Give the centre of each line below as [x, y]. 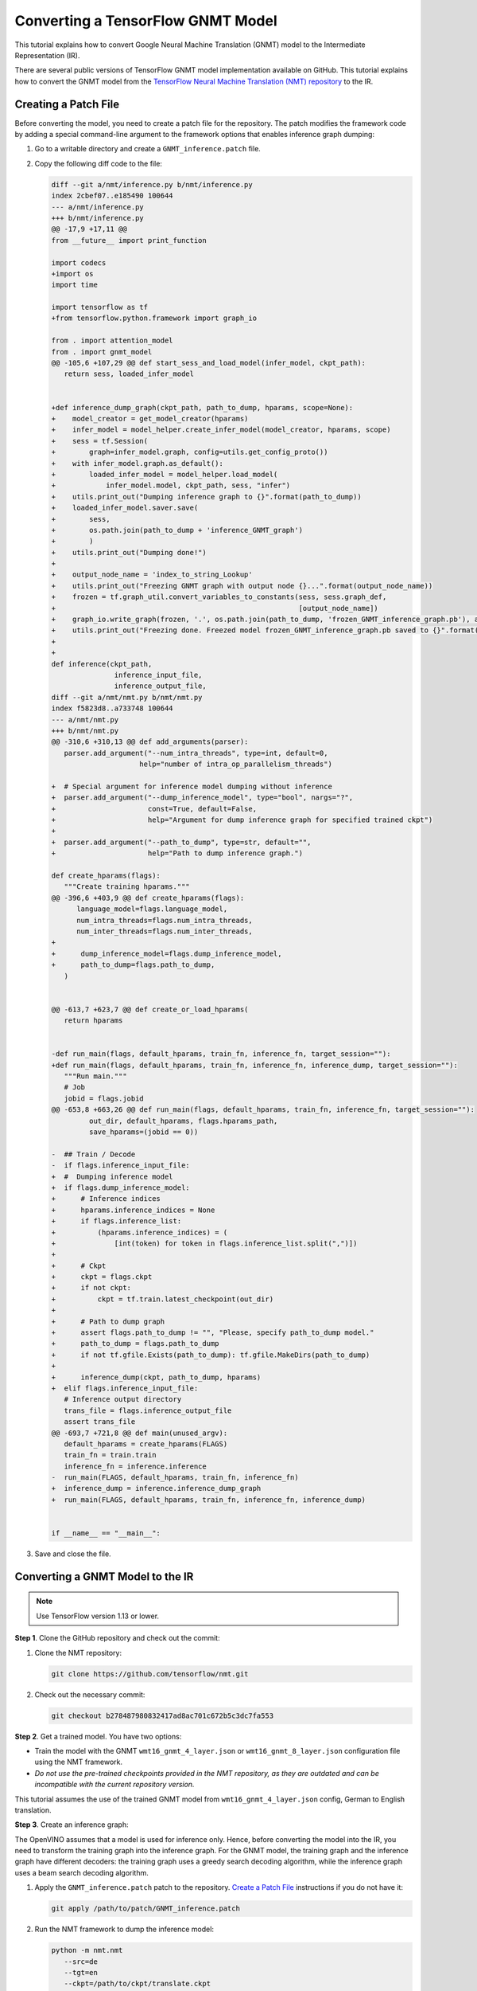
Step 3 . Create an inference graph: [72, 1825]
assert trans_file [100, 1422]
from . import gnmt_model [102, 352]
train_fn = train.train [110, 1455]
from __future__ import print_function [129, 240]
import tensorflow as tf [100, 307]
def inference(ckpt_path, [102, 664]
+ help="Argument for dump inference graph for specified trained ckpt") [242, 820]
